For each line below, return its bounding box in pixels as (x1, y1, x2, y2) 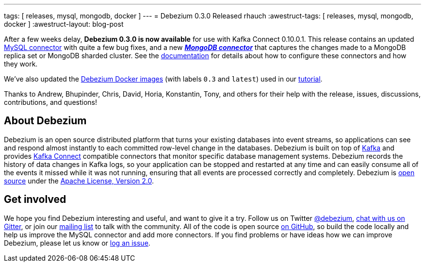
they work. (4, 60, 38, 68)
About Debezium (4, 115, 87, 127)
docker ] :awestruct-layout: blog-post (4, 20, 124, 28)
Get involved (4, 193, 66, 206)
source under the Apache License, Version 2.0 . (4, 176, 154, 185)
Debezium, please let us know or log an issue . (4, 238, 150, 247)
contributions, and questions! (4, 98, 97, 106)
